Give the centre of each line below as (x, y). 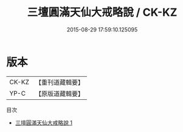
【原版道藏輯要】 (59, 93)
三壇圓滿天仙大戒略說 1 (44, 122)
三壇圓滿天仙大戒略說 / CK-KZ (102, 12)
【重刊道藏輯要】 (59, 82)
